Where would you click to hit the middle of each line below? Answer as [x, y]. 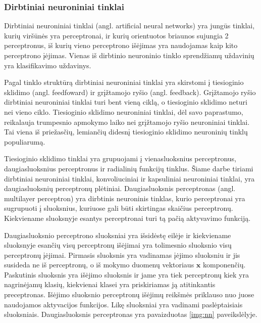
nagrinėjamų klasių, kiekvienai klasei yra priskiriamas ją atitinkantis [110, 284]
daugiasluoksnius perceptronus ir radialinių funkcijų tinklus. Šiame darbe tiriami [129, 168]
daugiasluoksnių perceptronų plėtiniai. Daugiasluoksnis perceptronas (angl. [120, 188]
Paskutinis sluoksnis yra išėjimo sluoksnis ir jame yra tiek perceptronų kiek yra [126, 274]
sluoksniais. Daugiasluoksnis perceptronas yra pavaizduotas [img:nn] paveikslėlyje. [131, 314]
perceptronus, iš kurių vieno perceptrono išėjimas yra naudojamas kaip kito [121, 45]
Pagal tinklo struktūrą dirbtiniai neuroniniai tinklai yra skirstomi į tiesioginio [124, 82]
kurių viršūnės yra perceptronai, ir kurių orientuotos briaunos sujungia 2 [116, 35]
